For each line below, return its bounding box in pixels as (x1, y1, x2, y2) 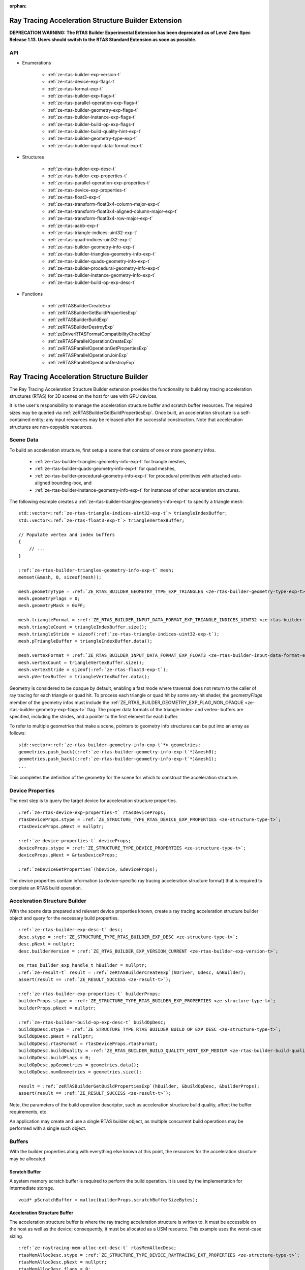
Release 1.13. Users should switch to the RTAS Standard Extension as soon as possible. (9, 37, 197, 43)
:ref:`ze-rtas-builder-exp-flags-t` (47, 93, 116, 99)
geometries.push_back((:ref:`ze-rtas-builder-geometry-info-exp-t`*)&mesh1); (18, 756, 217, 762)
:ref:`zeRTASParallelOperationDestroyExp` (47, 359, 136, 365)
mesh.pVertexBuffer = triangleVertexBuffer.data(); (18, 674, 150, 680)
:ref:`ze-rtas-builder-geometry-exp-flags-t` (47, 107, 138, 113)
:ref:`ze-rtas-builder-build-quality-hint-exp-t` (47, 128, 142, 134)
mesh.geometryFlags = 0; (18, 596, 80, 601)
